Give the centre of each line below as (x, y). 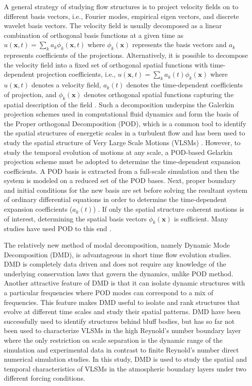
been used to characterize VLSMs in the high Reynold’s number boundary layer (122, 330)
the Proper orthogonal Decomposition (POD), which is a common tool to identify (125, 123)
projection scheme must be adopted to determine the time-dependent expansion (122, 161)
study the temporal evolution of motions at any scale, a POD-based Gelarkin (118, 152)
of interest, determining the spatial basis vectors (75, 218)
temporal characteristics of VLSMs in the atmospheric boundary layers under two (125, 368)
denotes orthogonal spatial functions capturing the (159, 94)
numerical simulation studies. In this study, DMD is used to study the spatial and (126, 359)
